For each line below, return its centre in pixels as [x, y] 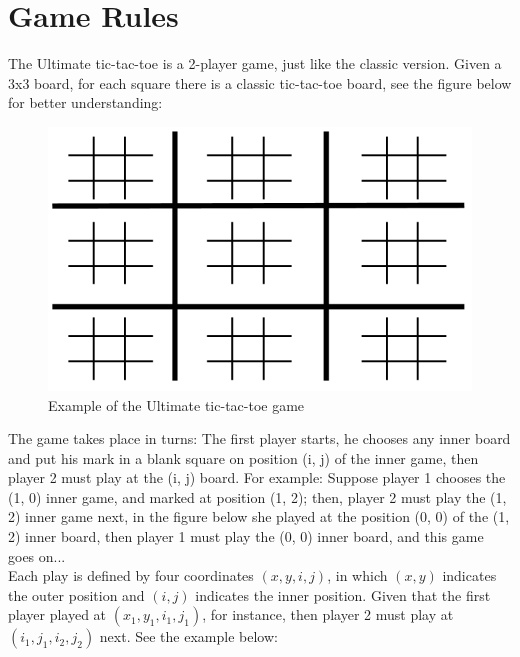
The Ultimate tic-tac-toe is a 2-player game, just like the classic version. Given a [255, 63]
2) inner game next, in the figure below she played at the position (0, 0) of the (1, [259, 516]
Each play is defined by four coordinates [131, 575]
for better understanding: [85, 102]
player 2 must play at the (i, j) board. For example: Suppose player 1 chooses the [257, 477]
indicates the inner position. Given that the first [343, 594]
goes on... [37, 555]
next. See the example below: [188, 636]
